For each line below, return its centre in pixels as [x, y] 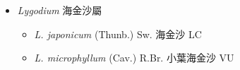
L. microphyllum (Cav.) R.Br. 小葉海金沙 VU [134, 58]
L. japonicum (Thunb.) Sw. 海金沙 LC [118, 34]
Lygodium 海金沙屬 [60, 10]
